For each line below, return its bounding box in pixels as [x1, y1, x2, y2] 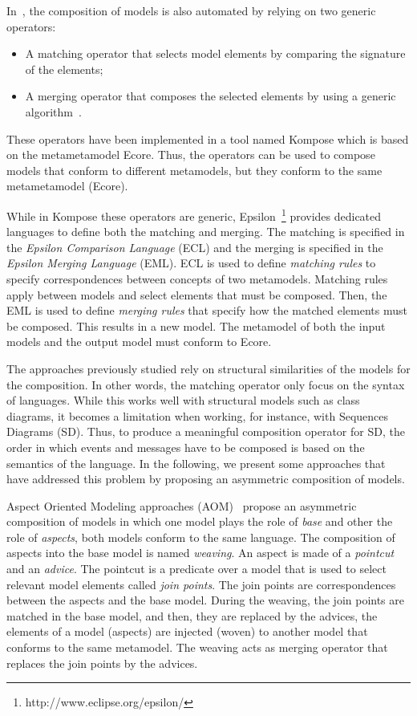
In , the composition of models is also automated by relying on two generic [6, 2, 376, 18]
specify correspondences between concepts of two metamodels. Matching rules [6, 270, 388, 287]
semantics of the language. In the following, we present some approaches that [6, 454, 386, 471]
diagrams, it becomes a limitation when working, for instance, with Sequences [6, 407, 389, 424]
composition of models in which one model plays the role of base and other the [6, 513, 393, 530]
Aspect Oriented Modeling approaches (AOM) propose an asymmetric [6, 497, 357, 514]
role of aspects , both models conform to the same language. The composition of [6, 528, 395, 545]
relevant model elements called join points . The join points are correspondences [6, 576, 396, 592]
